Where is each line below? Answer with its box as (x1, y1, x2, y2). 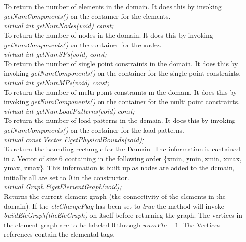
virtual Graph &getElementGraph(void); (4, 181, 122, 192)
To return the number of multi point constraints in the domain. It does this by (4, 87, 237, 97)
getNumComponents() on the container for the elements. (4, 11, 171, 21)
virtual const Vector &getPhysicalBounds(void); (4, 134, 144, 144)
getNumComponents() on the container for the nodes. (4, 39, 162, 49)
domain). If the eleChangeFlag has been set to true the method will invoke (4, 200, 224, 211)
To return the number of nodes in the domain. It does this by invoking (4, 30, 213, 40)
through (117, 219, 141, 229)
